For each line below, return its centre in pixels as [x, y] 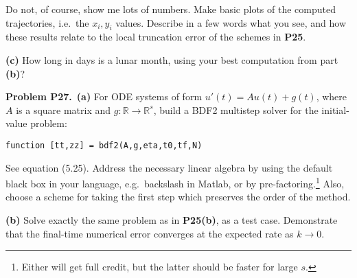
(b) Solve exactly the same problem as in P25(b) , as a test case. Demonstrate [172, 220]
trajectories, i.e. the [47, 22]
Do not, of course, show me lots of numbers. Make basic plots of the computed [171, 9]
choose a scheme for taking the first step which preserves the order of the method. [178, 197]
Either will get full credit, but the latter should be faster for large [160, 267]
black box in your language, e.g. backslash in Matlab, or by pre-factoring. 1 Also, [175, 182]
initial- [335, 109]
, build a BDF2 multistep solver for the [236, 109]
